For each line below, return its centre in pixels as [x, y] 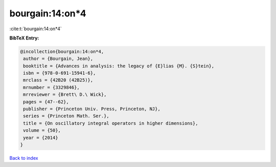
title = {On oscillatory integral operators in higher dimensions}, [111, 123]
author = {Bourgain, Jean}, [58, 59]
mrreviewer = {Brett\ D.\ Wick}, [65, 95]
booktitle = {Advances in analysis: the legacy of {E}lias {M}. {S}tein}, [119, 66]
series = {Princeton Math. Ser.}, [66, 116]
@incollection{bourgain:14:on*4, [62, 51]
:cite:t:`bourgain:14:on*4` [36, 29]
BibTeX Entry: [24, 38]
